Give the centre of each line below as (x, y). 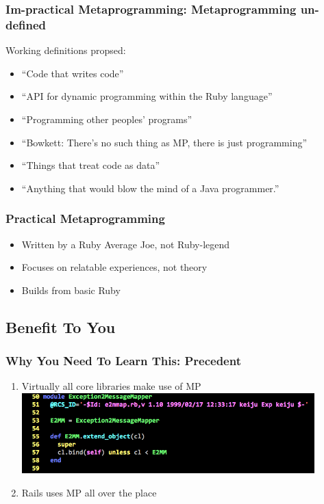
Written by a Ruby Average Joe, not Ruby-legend (126, 244)
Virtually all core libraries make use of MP (111, 386)
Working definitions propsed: (66, 50)
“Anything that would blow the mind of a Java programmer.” (150, 188)
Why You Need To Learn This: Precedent (123, 360)
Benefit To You (61, 327)
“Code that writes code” (73, 73)
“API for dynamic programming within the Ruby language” (147, 96)
